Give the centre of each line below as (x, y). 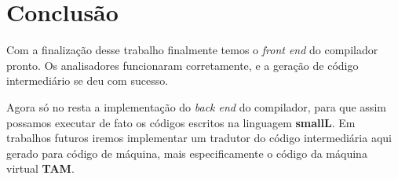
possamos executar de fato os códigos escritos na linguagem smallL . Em (181, 122)
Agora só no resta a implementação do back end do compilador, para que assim (196, 106)
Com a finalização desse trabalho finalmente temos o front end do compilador (192, 50)
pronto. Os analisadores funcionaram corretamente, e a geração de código (183, 65)
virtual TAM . (40, 168)
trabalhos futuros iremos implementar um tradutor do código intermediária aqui (199, 138)
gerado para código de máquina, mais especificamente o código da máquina (187, 153)
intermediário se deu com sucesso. (88, 80)
